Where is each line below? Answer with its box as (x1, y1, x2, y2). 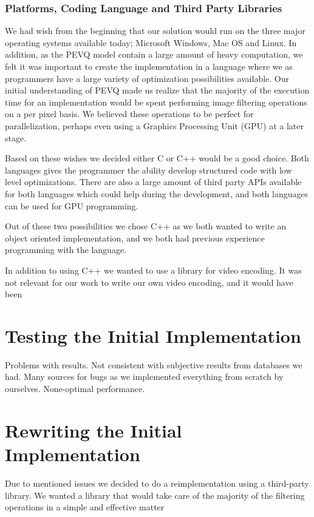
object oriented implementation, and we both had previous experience (5, 231, 265, 244)
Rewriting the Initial (5, 417, 182, 442)
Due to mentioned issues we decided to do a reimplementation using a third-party (5, 476, 309, 489)
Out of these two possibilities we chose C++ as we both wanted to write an (5, 220, 287, 232)
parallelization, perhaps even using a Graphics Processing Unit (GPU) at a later (5, 119, 304, 132)
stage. (5, 131, 27, 144)
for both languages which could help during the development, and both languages (5, 187, 309, 200)
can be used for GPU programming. (5, 199, 138, 212)
